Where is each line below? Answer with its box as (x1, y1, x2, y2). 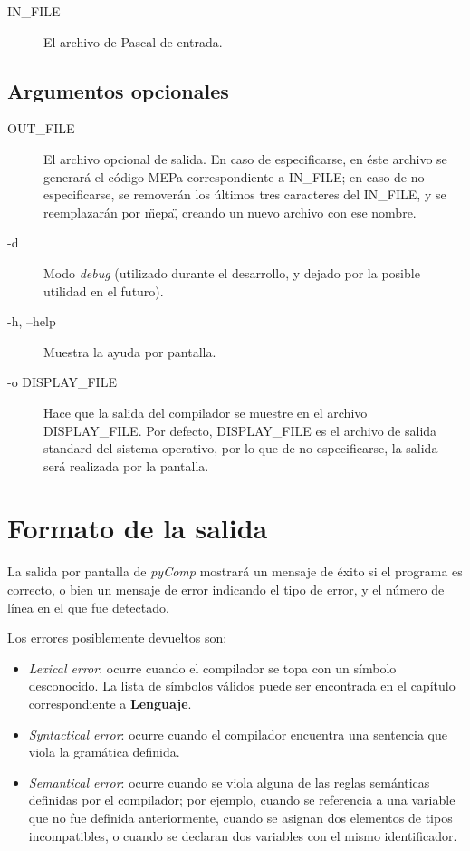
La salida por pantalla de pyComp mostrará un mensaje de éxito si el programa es (7, 562, 463, 581)
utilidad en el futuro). (43, 281, 164, 300)
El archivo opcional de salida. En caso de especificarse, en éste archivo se (43, 149, 447, 168)
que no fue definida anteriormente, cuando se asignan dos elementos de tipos (28, 807, 453, 827)
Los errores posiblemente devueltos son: (7, 628, 227, 647)
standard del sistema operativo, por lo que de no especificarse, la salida (43, 439, 438, 458)
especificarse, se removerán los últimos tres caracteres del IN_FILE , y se (43, 185, 446, 204)
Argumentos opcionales (7, 76, 229, 104)
